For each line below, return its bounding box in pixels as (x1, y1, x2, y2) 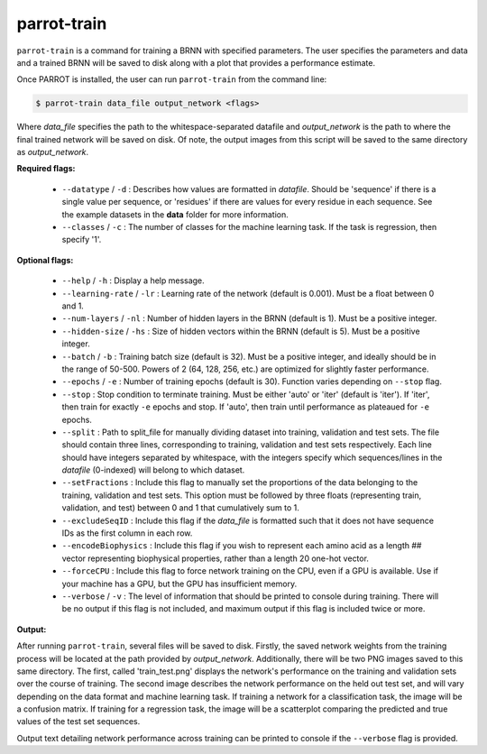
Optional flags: (16, 254, 74, 265)
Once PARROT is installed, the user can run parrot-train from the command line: (16, 74, 327, 85)
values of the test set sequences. (16, 716, 141, 727)
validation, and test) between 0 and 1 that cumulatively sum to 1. (61, 502, 299, 513)
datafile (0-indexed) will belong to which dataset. (61, 464, 245, 475)
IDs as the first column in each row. (61, 528, 193, 538)
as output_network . (16, 147, 89, 158)
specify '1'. (61, 234, 102, 245)
